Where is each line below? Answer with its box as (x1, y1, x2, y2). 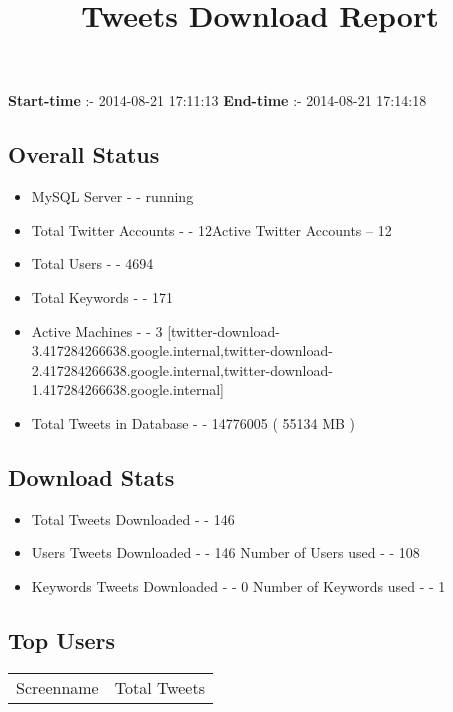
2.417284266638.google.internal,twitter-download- (31, 359, 333, 380)
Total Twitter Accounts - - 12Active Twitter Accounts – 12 (31, 219, 392, 240)
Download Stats (8, 461, 175, 492)
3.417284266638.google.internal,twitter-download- (31, 340, 333, 361)
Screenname (16, 675, 99, 699)
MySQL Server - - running (31, 186, 194, 207)
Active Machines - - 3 (31, 320, 163, 341)
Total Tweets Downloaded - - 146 (31, 508, 235, 529)
